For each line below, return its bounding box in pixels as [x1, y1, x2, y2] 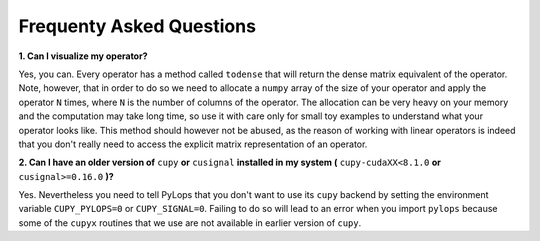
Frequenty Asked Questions [18, 15, 257, 37]
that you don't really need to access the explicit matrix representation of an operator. [18, 138, 368, 150]
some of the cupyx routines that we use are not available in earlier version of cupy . [18, 216, 362, 229]
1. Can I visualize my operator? [18, 50, 148, 62]
